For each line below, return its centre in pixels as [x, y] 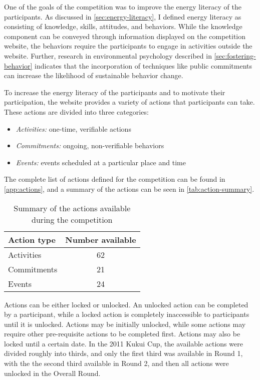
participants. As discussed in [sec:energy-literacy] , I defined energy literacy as [123, 16]
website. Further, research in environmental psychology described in [108, 55]
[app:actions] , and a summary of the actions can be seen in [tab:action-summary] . [129, 188]
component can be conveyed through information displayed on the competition [125, 36]
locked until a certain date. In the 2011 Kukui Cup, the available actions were [123, 343]
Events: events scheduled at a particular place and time [101, 162]
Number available [101, 239]
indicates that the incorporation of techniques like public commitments [144, 65]
